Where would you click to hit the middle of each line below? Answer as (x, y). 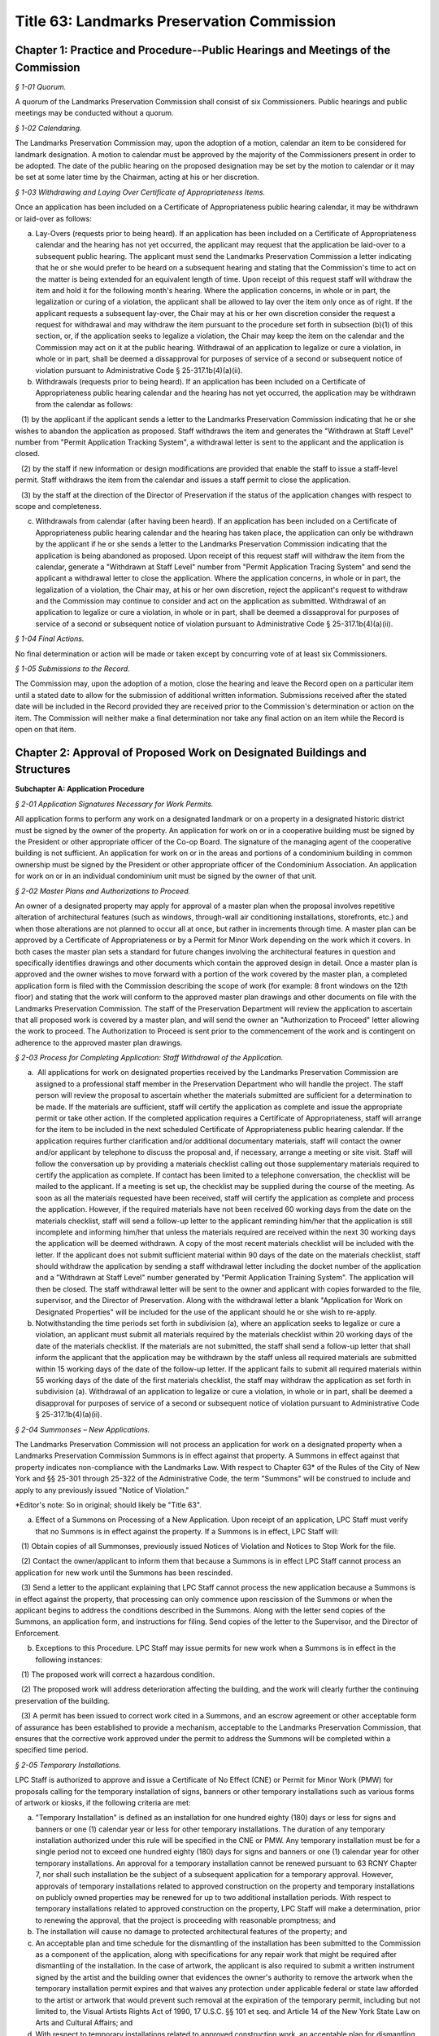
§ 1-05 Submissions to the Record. (72, 669)
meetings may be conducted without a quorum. (94, 113)
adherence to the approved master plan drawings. (99, 1042)
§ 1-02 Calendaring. (48, 128)
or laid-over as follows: (54, 218)
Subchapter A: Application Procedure (80, 789)
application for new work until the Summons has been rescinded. (124, 1573)
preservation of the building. (63, 1700)
